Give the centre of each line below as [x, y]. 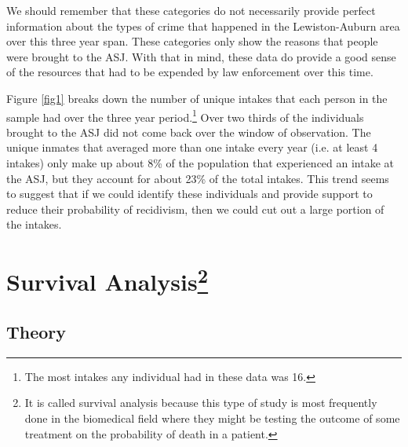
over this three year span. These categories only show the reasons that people [192, 41]
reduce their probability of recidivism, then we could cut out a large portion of [195, 209]
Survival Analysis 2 [107, 280]
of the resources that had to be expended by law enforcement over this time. [190, 72]
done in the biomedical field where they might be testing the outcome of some [212, 418]
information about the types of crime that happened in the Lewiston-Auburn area [203, 26]
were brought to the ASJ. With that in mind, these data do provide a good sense [201, 56]
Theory [36, 332]
